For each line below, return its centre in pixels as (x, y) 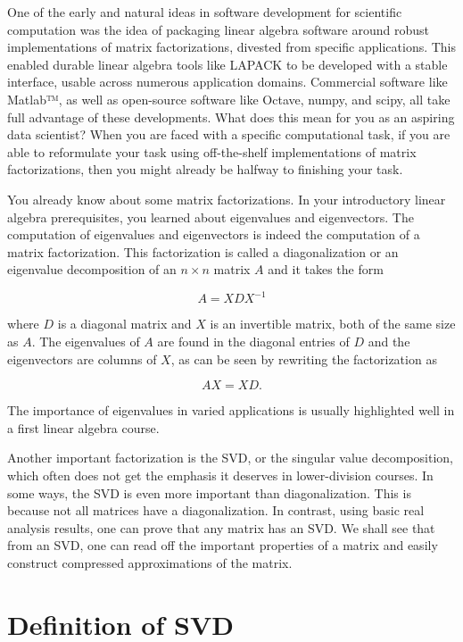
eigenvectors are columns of (82, 359)
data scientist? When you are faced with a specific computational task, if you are (229, 134)
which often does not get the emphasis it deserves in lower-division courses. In (220, 475)
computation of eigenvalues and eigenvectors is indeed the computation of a (214, 234)
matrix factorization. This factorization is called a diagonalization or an (203, 251)
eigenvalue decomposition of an (92, 269)
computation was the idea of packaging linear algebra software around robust (218, 29)
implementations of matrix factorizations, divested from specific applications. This (232, 47)
